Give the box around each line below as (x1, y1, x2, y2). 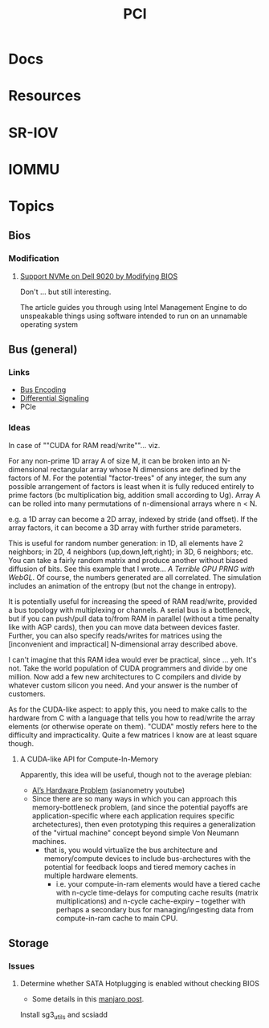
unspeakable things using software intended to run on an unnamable (19, 311, 248, 320)
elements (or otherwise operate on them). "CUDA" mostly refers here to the (8, 721, 258, 731)
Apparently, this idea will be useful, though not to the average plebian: (19, 769, 252, 779)
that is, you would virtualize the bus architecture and (43, 845, 218, 855)
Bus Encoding (19, 385, 67, 394)
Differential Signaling (19, 394, 90, 403)
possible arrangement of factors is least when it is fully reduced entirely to (8, 481, 255, 491)
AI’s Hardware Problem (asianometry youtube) (31, 785, 185, 795)
